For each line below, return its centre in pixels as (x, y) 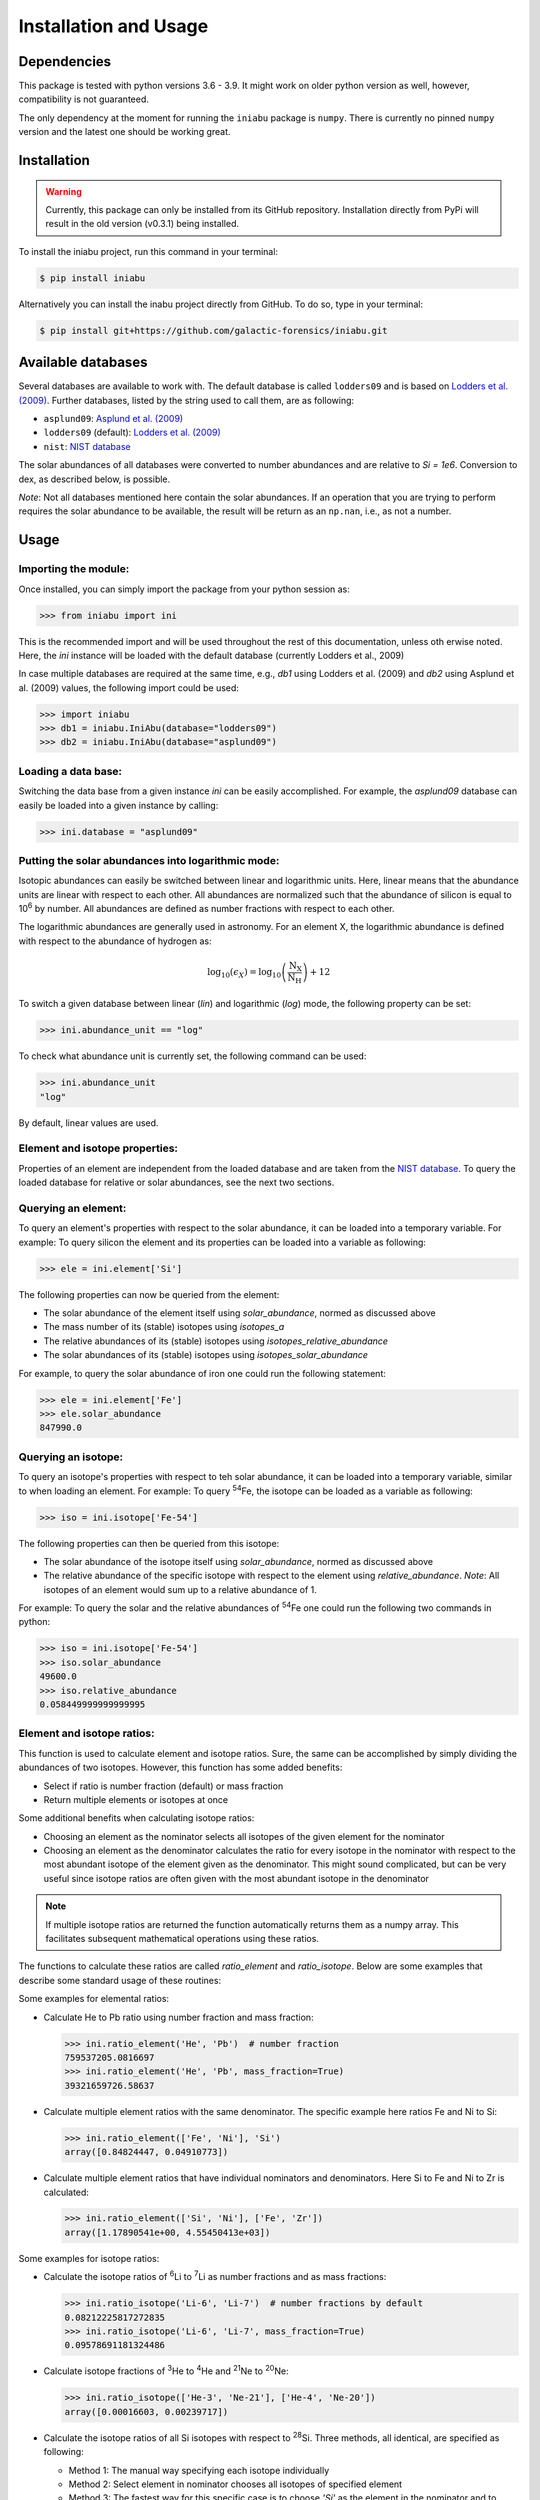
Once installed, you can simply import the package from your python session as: (184, 589)
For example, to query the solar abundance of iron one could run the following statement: (202, 1373)
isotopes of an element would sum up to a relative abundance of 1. (180, 1589)
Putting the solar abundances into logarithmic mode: (149, 860)
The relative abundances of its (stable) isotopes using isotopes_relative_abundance (216, 1341)
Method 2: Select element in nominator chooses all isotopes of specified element (235, 2484)
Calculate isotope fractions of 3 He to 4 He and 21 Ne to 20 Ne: (166, 2370)
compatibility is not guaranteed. (84, 99)
